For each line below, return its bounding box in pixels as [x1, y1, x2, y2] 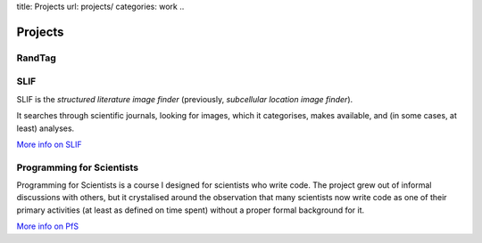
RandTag [16, 52, 57, 64]
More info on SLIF [16, 139, 82, 150]
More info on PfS [16, 221, 79, 231]
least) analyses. [16, 123, 75, 134]
